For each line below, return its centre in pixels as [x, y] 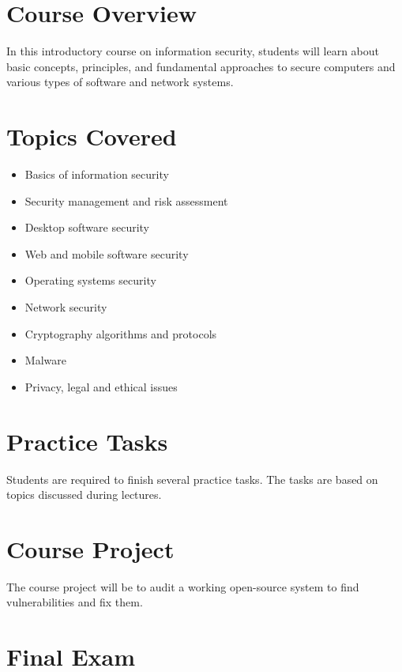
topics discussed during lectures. [84, 495]
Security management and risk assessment [126, 200]
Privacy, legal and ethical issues [101, 386]
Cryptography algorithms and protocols [121, 333]
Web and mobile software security [107, 253]
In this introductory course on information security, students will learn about [193, 51]
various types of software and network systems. [120, 82]
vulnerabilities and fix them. [75, 602]
